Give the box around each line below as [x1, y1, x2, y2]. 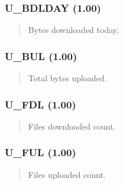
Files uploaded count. [28, 168, 106, 180]
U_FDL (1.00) [5, 97, 76, 111]
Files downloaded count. [28, 120, 116, 132]
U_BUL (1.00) [5, 48, 77, 63]
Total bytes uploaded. [28, 72, 107, 84]
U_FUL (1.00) [5, 145, 76, 160]
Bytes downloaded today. [28, 24, 119, 36]
